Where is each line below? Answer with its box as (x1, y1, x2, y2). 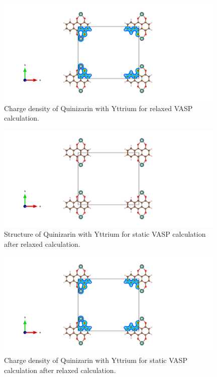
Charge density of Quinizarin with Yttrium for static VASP (4, 355, 187, 365)
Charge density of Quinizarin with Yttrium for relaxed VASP (4, 103, 193, 113)
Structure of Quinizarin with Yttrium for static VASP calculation (4, 229, 206, 239)
